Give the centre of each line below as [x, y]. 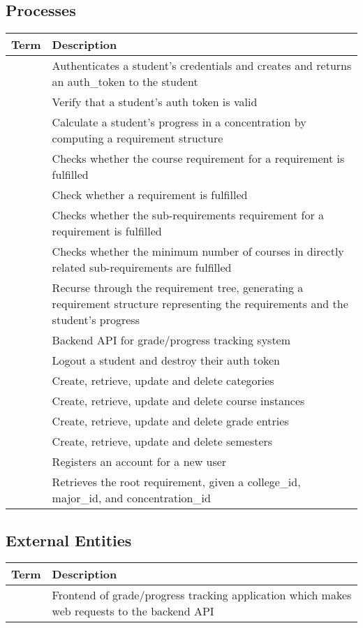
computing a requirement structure [138, 138]
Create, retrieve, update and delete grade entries [170, 421]
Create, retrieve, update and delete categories [163, 381]
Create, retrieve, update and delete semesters [162, 441]
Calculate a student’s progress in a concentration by [179, 122]
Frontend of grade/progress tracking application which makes [202, 595]
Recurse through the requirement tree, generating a [178, 288]
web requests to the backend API [133, 611]
